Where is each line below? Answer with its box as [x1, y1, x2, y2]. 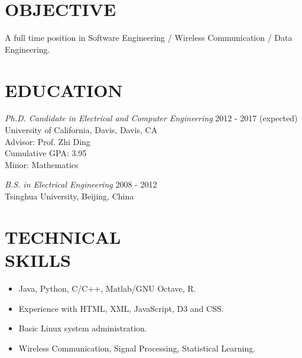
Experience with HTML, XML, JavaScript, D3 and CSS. [18, 302, 224, 314]
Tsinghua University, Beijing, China [5, 190, 134, 202]
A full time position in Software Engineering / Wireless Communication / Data [5, 31, 293, 44]
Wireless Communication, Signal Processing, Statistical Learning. [18, 341, 256, 354]
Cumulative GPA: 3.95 [5, 147, 87, 159]
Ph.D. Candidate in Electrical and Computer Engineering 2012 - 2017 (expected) [5, 112, 298, 124]
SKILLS [5, 247, 71, 272]
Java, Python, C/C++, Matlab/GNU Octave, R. [18, 282, 196, 294]
